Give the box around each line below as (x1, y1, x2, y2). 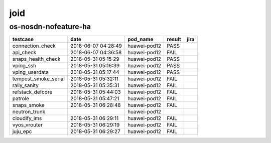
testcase (12, 36, 34, 43)
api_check (12, 49, 37, 56)
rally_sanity (12, 82, 39, 89)
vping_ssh (12, 62, 37, 69)
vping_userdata (12, 69, 49, 76)
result (167, 36, 182, 43)
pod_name (127, 36, 154, 43)
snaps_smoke (12, 102, 45, 109)
